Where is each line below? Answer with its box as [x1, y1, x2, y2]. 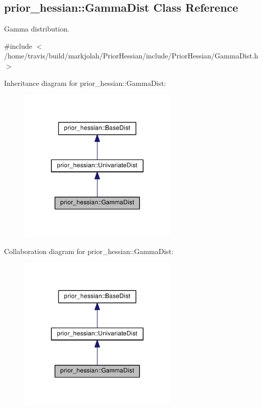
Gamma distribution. [4, 23, 70, 34]
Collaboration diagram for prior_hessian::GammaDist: [4, 245, 174, 256]
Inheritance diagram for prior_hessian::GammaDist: [4, 77, 166, 88]
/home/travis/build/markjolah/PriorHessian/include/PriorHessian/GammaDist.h [4, 50, 258, 61]
